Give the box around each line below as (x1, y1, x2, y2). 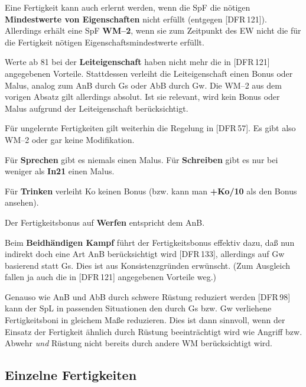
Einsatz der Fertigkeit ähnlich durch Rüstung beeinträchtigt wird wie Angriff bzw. (5, 325, 302, 337)
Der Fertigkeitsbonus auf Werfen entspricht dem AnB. (5, 216, 205, 228)
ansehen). (5, 196, 39, 209)
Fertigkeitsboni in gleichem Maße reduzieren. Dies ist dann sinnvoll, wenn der (5, 314, 285, 326)
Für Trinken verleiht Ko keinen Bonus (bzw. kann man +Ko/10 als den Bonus (5, 184, 297, 197)
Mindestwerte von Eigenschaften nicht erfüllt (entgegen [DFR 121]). (5, 12, 267, 25)
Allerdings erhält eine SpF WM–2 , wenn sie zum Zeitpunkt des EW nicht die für (5, 24, 301, 37)
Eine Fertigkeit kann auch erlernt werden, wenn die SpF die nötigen (5, 1, 250, 13)
